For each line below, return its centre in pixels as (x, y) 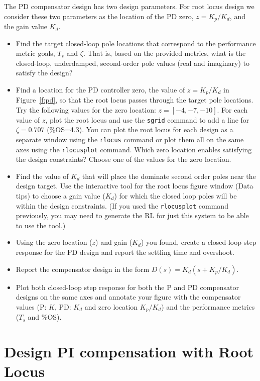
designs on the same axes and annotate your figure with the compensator (128, 297)
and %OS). (45, 317)
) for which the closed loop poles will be (175, 196)
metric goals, (35, 53)
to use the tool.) (41, 225)
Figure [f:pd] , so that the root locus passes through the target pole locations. (135, 100)
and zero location (111, 306)
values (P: (31, 306)
